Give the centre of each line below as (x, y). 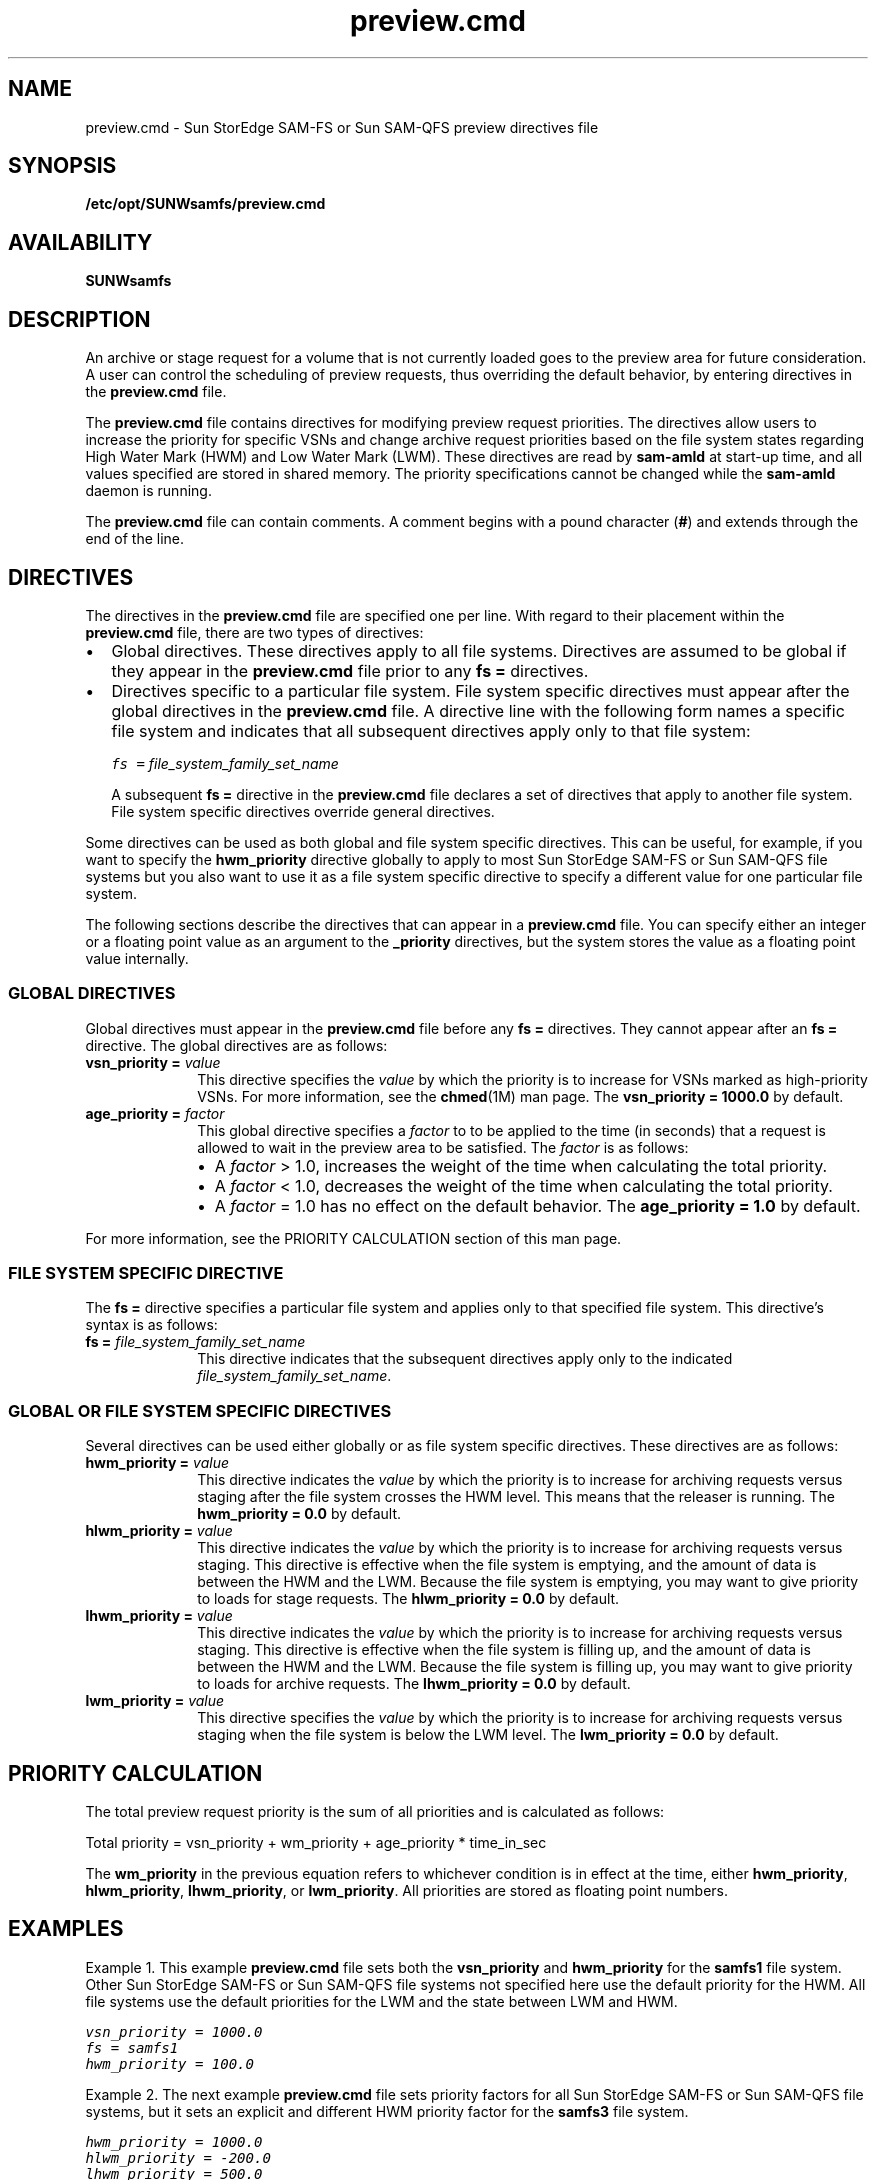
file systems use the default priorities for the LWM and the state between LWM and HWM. (381, 2001)
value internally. (137, 958)
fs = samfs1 (132, 2047)
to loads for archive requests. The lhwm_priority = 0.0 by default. (414, 1684)
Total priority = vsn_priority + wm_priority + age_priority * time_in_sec (316, 1843)
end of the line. (135, 539)
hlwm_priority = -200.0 (178, 2157)
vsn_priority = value (153, 1062)
